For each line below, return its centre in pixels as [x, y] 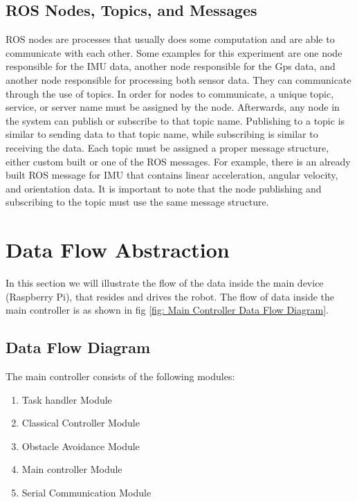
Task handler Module [67, 399]
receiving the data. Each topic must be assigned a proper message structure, [167, 147]
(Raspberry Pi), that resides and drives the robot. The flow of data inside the [170, 296]
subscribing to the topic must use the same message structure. [137, 202]
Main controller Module [72, 469]
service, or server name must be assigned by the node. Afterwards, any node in [173, 107]
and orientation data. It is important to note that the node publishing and [164, 188]
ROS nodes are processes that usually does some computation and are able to [170, 39]
